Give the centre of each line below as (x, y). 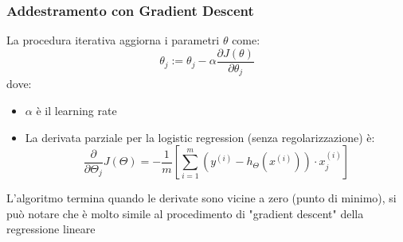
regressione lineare (51, 229)
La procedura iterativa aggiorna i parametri (113, 40)
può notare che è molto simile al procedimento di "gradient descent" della (185, 213)
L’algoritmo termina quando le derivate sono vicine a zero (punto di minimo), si (201, 198)
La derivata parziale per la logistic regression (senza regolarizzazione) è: (200, 137)
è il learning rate (76, 110)
